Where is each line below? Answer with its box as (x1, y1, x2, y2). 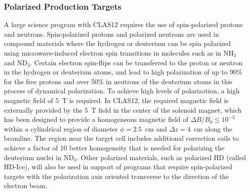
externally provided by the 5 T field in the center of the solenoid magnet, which (4, 104, 242, 115)
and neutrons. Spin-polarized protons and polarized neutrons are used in (4, 29, 219, 39)
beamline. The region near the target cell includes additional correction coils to (4, 133, 239, 143)
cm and (145, 123, 167, 133)
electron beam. (4, 180, 47, 191)
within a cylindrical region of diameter (4, 123, 118, 133)
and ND (4, 57, 28, 67)
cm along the (194, 123, 233, 133)
